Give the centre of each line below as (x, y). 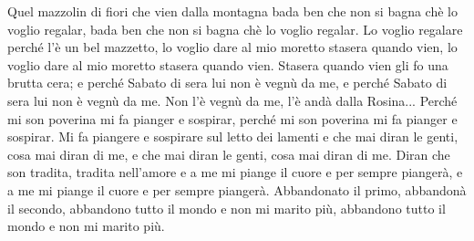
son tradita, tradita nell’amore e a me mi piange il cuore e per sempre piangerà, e (235, 172)
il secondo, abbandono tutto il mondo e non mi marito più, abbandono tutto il (227, 208)
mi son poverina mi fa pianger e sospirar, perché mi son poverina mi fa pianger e (232, 118)
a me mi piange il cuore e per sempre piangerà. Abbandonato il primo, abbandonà (237, 189)
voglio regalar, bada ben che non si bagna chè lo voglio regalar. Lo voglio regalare (235, 29)
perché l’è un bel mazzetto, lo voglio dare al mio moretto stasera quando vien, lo (232, 47)
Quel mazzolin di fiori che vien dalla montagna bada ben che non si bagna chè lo (233, 11)
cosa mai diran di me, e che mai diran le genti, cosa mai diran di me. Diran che (229, 154)
